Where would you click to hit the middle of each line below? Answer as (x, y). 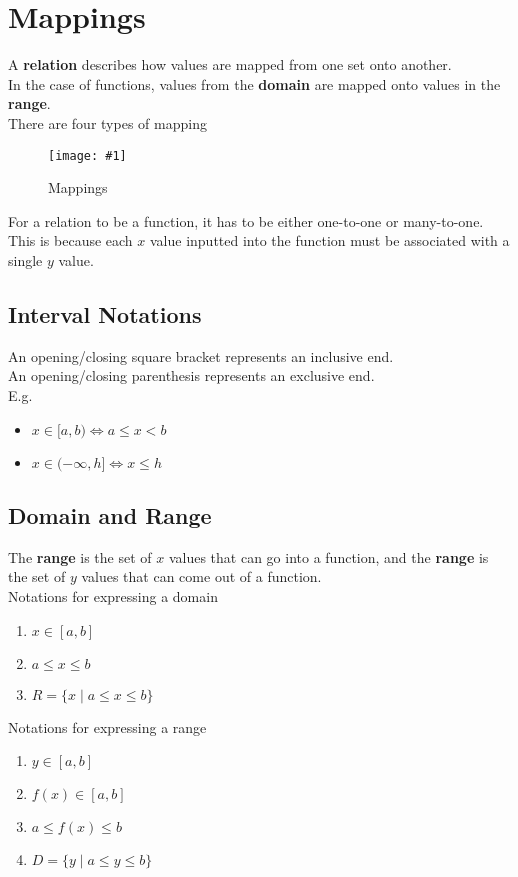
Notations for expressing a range (107, 726)
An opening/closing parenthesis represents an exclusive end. (191, 375)
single (25, 259)
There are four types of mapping (107, 122)
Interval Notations (105, 313)
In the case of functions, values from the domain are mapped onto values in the (254, 83)
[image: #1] (87, 155)
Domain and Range (110, 514)
